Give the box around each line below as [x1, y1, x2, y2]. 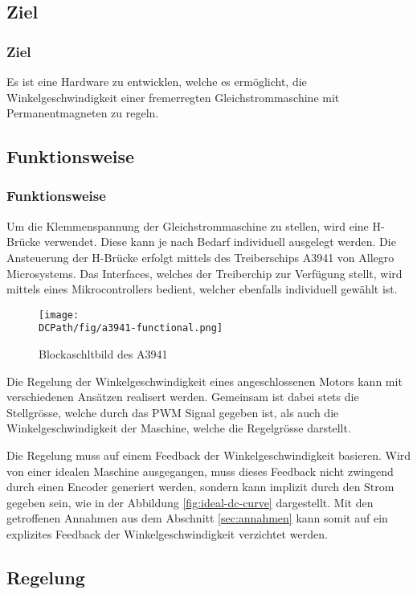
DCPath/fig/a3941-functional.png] [39, 322, 223, 334]
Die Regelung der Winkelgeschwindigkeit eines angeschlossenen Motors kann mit [6, 372, 403, 389]
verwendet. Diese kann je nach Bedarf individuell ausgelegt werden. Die [43, 233, 396, 250]
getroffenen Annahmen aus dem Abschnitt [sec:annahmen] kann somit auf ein [6, 510, 388, 526]
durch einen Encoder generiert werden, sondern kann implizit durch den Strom [6, 478, 395, 495]
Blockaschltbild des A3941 [39, 346, 168, 363]
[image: [39, 309, 80, 321]
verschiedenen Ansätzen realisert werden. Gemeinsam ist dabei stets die [6, 388, 359, 405]
